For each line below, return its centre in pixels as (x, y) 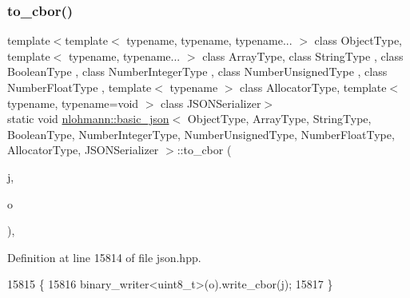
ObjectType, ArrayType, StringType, (279, 119)
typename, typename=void (73, 103)
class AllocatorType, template (313, 87)
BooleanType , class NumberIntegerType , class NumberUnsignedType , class (197, 72)
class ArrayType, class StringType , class (303, 56)
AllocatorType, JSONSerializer (83, 150)
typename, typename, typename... (209, 40)
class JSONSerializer (211, 103)
